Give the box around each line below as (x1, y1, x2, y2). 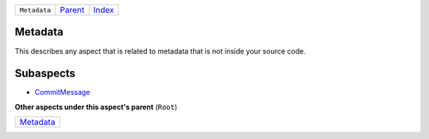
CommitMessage (34, 88, 91, 97)
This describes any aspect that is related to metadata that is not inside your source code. (14, 46, 306, 55)
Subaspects (14, 67, 75, 81)
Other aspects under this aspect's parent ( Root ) (14, 102, 178, 111)
